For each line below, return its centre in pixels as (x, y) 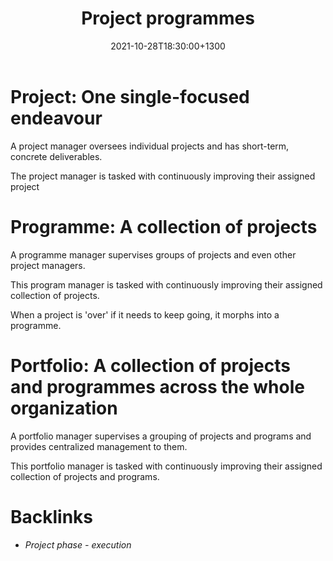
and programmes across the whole (157, 386)
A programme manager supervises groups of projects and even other (153, 254)
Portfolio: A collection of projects (150, 365)
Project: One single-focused (130, 96)
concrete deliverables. (56, 156)
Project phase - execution (78, 544)
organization (64, 408)
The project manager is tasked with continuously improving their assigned (163, 176)
